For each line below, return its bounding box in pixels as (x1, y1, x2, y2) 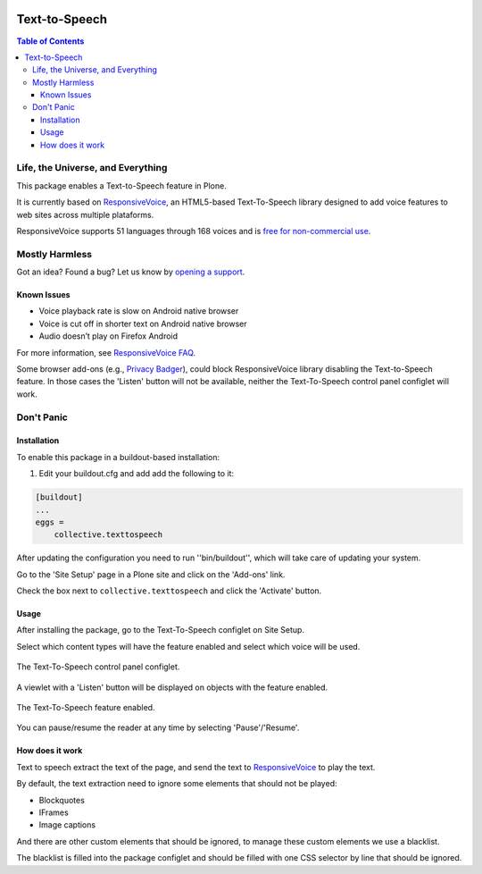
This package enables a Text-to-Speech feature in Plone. (16, 180, 227, 191)
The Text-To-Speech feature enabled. (16, 702, 155, 713)
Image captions (38, 819, 96, 830)
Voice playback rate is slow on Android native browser (38, 306, 239, 316)
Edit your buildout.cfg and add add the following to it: (38, 468, 235, 479)
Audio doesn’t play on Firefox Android (38, 331, 179, 341)
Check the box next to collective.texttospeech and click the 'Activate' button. (16, 585, 322, 596)
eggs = (35, 517, 64, 527)
